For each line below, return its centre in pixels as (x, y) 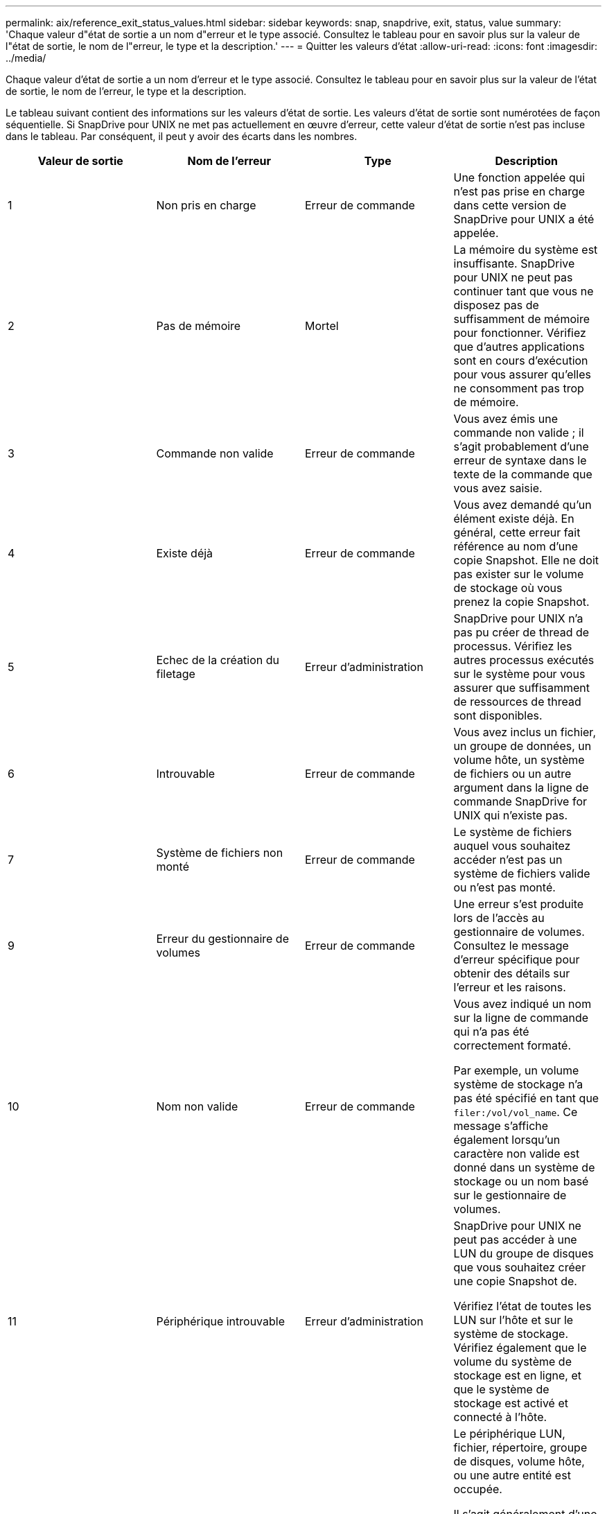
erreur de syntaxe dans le (520, 460)
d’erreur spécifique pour (517, 959)
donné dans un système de (524, 1167)
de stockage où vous (508, 588)
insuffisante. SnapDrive (514, 263)
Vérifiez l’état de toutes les (522, 1306)
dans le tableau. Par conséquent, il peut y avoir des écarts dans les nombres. (182, 136)
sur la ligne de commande (521, 1018)
